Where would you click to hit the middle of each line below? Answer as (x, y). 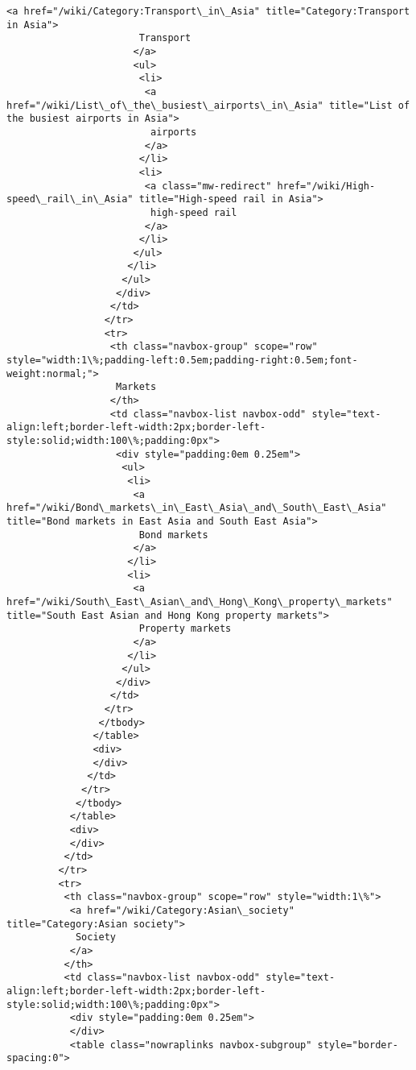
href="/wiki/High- (326, 186)
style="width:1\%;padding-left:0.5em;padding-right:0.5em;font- (182, 361)
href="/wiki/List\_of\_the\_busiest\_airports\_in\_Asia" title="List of (208, 105)
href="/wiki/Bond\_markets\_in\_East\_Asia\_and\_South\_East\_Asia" (197, 508)
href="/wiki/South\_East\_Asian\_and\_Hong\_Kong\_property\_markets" (200, 601)
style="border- (358, 1045)
